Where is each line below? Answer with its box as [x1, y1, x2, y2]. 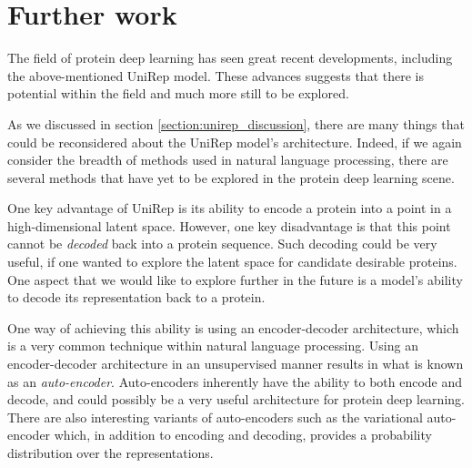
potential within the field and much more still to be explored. [7, 84, 349, 103]
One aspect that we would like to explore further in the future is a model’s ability [7, 270, 463, 289]
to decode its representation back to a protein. [7, 288, 266, 307]
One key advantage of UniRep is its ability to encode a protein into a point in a [7, 198, 452, 218]
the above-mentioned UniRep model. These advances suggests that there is [7, 66, 424, 85]
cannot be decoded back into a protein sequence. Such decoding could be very [7, 234, 437, 253]
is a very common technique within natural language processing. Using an [7, 336, 418, 355]
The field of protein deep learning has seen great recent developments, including [7, 48, 453, 67]
